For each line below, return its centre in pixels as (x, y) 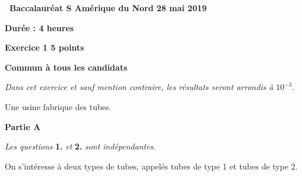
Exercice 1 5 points (45, 47)
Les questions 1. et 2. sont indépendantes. (81, 146)
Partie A (23, 126)
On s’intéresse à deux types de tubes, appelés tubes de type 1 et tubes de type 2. (151, 166)
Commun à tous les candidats (66, 67)
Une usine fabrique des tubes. (58, 106)
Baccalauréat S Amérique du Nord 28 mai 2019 (108, 8)
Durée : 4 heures (39, 27)
